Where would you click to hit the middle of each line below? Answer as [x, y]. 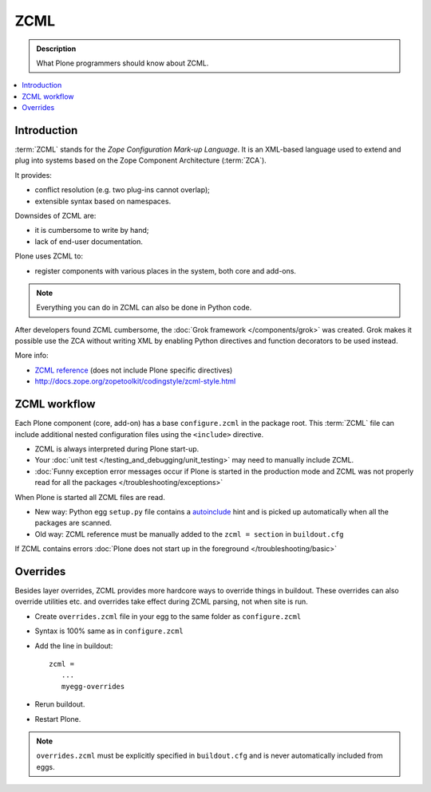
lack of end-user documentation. [89, 241]
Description [56, 49]
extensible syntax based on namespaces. [103, 201]
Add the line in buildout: [74, 645]
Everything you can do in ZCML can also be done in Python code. [144, 308]
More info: [32, 356]
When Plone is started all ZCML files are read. [90, 497]
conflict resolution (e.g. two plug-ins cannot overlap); [123, 190]
